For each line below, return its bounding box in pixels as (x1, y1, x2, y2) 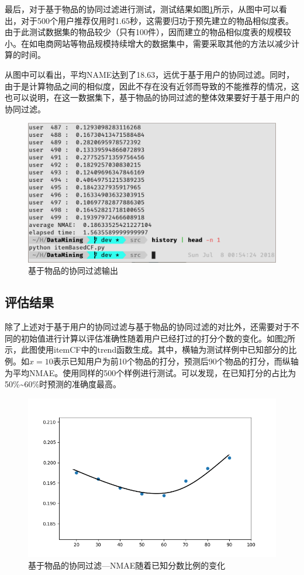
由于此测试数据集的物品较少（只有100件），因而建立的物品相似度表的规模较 (5, 26, 291, 38)
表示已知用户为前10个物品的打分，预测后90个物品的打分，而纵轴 (53, 355, 299, 367)
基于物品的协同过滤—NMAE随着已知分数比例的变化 (28, 559, 226, 571)
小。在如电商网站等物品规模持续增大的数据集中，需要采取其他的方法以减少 (5, 37, 291, 49)
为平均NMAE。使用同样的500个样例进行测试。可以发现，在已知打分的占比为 (5, 366, 296, 378)
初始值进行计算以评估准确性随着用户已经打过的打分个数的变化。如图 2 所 (20, 332, 295, 344)
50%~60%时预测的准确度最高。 (5, 378, 122, 390)
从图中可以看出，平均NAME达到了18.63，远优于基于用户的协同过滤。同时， (5, 68, 295, 80)
